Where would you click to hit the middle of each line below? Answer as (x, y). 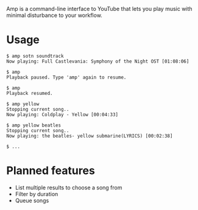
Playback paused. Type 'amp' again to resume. (66, 77)
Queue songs (32, 200)
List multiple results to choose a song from (69, 187)
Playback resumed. (30, 93)
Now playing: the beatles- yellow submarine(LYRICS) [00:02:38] (90, 136)
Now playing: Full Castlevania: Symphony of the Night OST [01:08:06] (98, 61)
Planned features (51, 171)
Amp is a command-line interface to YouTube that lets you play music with (100, 9)
